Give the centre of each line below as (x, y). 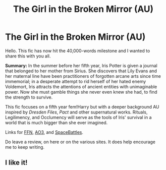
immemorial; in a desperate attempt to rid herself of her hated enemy (76, 81)
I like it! (16, 163)
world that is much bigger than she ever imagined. (56, 122)
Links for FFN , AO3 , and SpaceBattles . (44, 132)
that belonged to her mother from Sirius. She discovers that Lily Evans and (81, 71)
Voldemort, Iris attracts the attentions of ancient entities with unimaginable (81, 86)
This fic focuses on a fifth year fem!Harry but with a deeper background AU (82, 107)
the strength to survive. (29, 97)
